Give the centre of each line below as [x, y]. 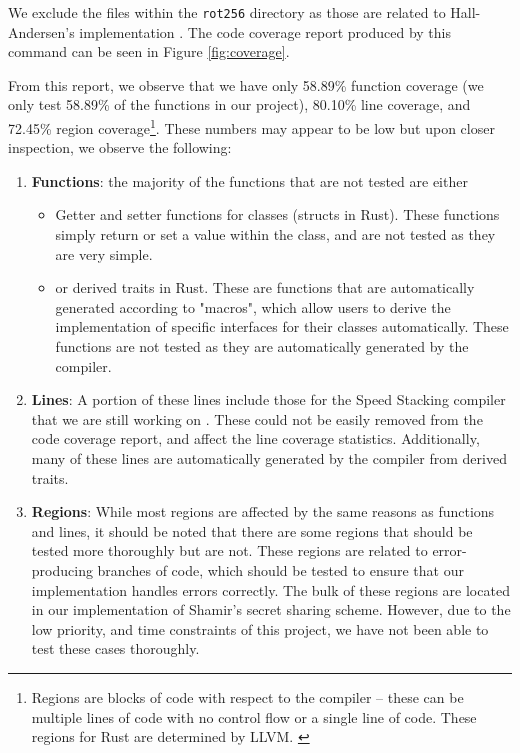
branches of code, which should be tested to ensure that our [280, 569]
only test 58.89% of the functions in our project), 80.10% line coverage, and [239, 104]
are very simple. [104, 253]
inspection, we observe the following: [120, 147]
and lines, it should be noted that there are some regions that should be [252, 530]
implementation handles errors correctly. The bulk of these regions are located [270, 589]
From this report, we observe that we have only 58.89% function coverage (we [246, 84]
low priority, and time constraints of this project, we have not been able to [260, 628]
